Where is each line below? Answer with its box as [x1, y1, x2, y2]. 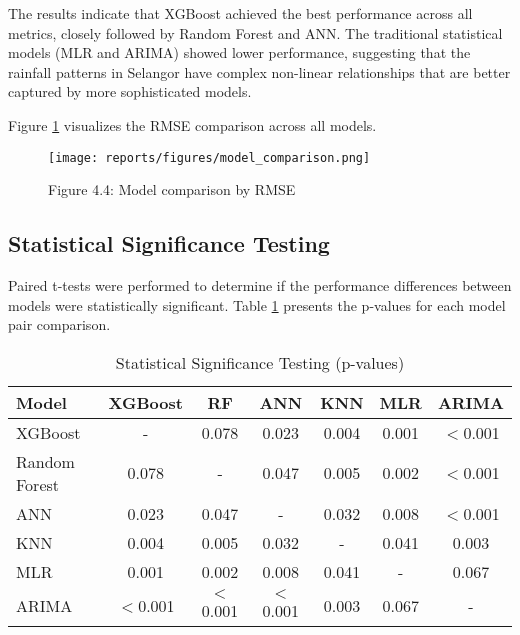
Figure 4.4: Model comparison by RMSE [48, 179, 296, 200]
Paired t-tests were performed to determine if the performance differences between [8, 275, 512, 296]
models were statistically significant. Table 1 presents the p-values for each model [8, 294, 506, 315]
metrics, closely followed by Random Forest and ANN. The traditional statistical [8, 22, 503, 43]
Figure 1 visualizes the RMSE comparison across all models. [8, 114, 377, 135]
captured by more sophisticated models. [8, 81, 252, 102]
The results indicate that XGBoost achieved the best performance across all [8, 3, 473, 23]
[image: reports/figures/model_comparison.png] [48, 150, 371, 165]
